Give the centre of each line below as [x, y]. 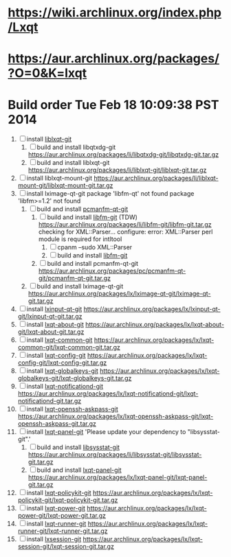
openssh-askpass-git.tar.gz [57, 424]
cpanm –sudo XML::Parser [95, 247]
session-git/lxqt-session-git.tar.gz [66, 547]
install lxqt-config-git [56, 356]
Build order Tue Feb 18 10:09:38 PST [113, 105]
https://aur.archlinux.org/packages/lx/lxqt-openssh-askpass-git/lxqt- [115, 416]
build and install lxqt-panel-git [79, 470]
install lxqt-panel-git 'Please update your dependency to [106, 432]
